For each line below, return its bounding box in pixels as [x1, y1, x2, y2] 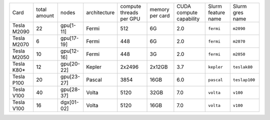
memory [149, 6, 169, 12]
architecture [85, 9, 115, 16]
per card [149, 12, 170, 19]
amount [35, 12, 54, 19]
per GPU [120, 15, 140, 22]
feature [208, 9, 225, 16]
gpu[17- [60, 35, 79, 41]
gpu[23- [60, 73, 80, 80]
